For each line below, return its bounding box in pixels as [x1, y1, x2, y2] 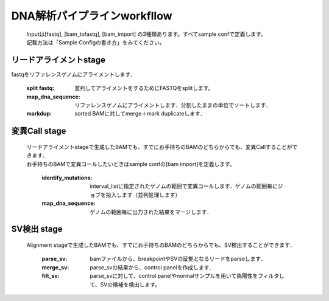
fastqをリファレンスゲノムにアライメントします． [11, 71, 136, 78]
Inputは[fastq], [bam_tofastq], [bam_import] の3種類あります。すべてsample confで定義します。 [26, 30, 266, 38]
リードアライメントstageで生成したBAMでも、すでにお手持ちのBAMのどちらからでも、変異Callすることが [26, 143, 292, 150]
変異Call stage [11, 126, 66, 136]
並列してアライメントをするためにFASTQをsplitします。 [74, 85, 214, 92]
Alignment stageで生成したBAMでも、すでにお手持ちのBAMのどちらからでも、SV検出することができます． [26, 241, 295, 249]
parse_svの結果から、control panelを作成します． [90, 263, 214, 271]
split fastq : [26, 85, 55, 92]
